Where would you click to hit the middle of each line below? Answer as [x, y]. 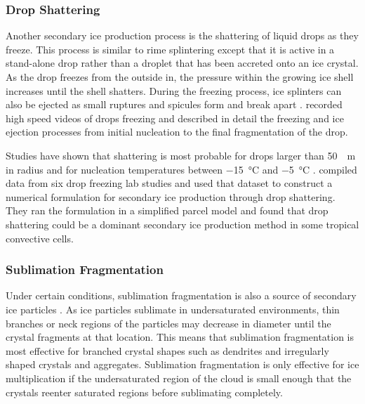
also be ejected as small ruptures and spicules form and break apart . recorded [174, 104]
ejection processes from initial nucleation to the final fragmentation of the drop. [177, 132]
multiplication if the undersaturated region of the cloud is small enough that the [179, 378]
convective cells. [40, 238]
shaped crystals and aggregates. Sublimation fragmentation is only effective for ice [182, 364]
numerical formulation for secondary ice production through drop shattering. [171, 196]
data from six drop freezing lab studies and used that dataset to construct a [169, 183]
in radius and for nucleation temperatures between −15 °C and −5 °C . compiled [181, 169]
